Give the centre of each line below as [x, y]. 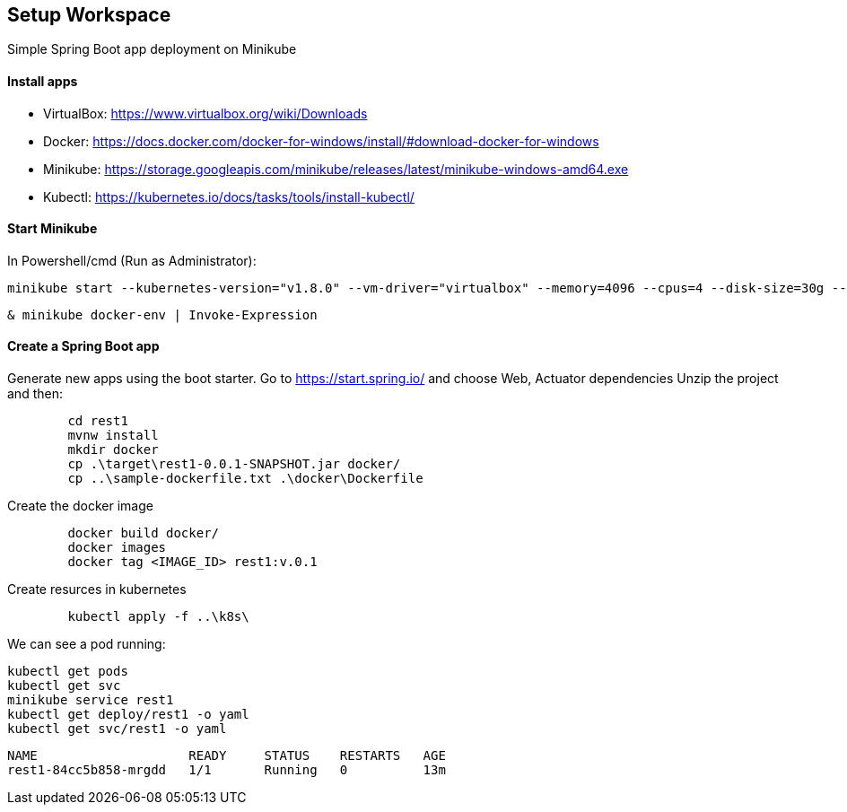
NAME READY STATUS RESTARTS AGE [227, 756]
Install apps [43, 82]
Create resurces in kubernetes [97, 589]
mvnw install [113, 436]
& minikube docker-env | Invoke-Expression [162, 314]
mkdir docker [113, 450]
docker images [117, 548]
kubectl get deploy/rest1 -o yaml [128, 715]
